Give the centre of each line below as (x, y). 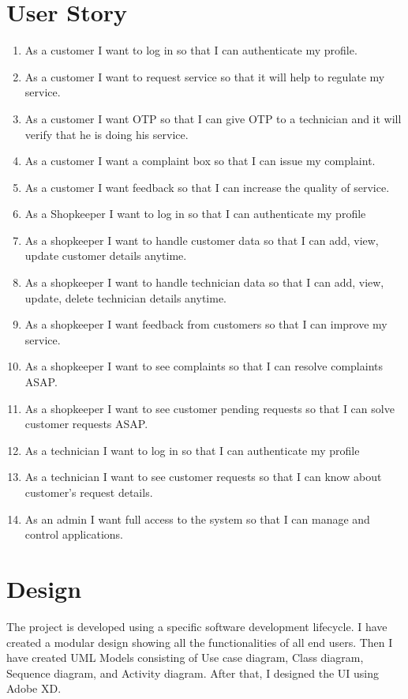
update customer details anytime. (106, 256)
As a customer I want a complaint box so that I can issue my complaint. (200, 161)
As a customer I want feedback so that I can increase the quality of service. (207, 187)
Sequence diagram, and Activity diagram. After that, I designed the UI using (193, 673)
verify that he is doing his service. (107, 134)
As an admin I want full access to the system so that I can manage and (197, 519)
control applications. (74, 534)
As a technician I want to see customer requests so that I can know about (203, 477)
